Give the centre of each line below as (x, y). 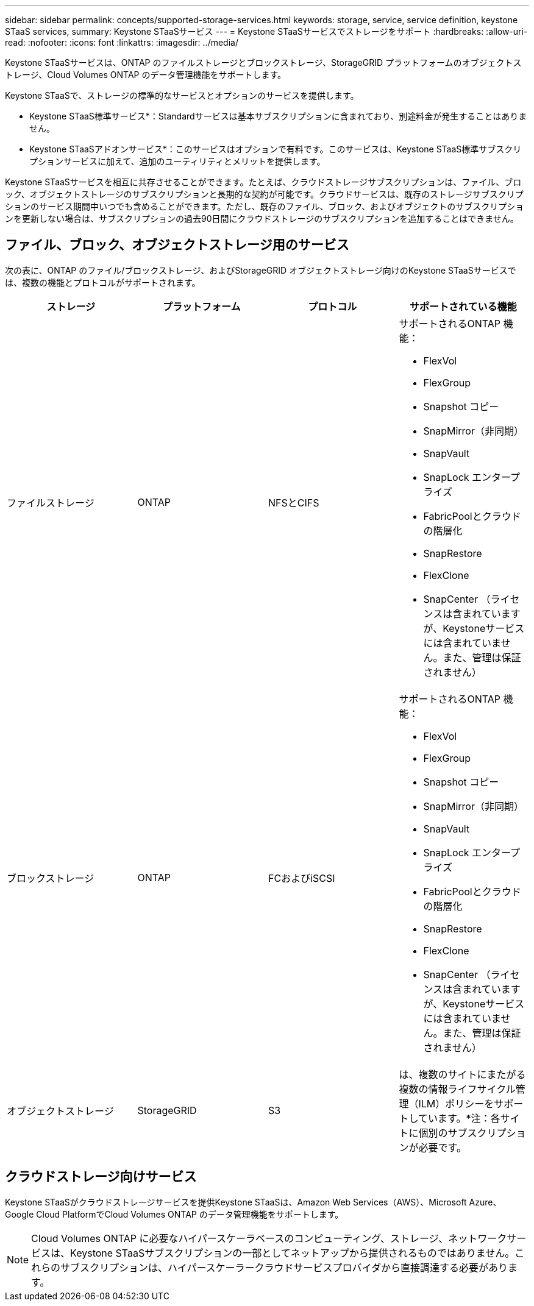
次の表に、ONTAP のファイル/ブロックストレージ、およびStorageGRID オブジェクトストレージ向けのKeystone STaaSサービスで (261, 270)
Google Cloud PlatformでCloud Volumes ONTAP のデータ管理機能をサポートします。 (174, 1214)
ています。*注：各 (459, 1118)
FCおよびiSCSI (302, 878)
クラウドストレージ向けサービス (101, 1177)
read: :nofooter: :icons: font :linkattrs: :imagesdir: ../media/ (122, 42)
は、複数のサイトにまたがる (462, 1074)
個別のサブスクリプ (462, 1133)
